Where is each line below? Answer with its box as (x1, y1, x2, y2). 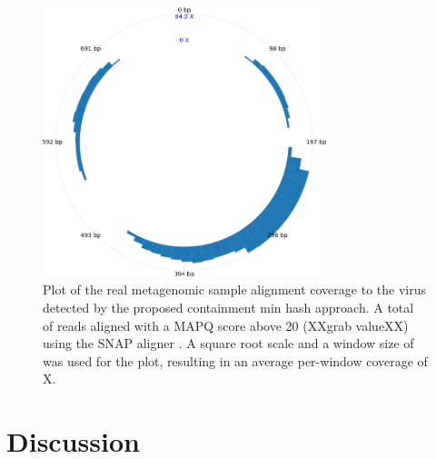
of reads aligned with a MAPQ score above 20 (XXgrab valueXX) (43, 315, 409, 334)
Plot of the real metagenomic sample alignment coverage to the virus (43, 280, 426, 299)
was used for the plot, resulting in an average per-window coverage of (43, 351, 428, 370)
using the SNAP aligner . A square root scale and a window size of (43, 334, 414, 353)
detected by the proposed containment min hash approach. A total (43, 298, 414, 317)
